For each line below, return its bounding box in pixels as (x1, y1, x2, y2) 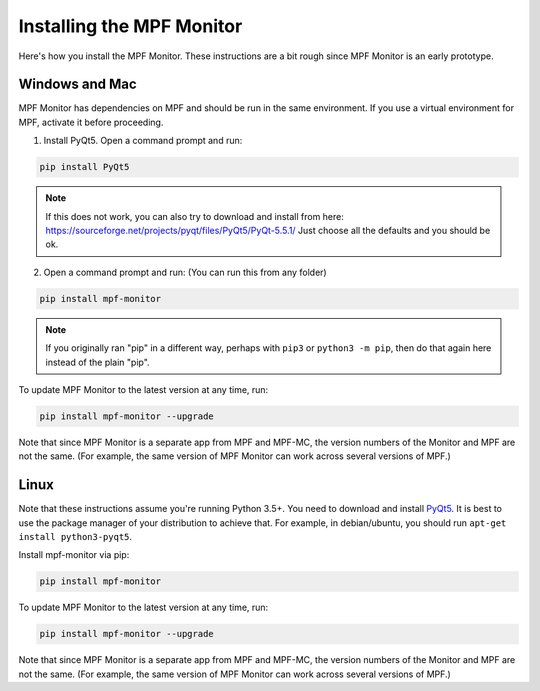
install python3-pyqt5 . (18, 530, 133, 542)
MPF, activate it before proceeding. (18, 116, 164, 128)
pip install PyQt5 (39, 161, 130, 173)
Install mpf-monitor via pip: (18, 549, 130, 561)
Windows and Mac (18, 76, 137, 93)
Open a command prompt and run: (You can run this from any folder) (43, 266, 327, 278)
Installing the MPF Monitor (18, 15, 243, 37)
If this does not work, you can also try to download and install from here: (45, 210, 345, 222)
